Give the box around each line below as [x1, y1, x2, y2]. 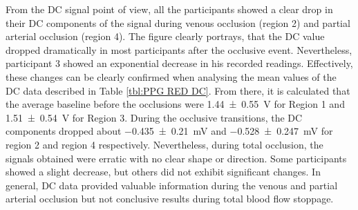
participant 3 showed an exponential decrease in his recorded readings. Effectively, [6, 56, 353, 70]
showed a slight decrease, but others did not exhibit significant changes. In [6, 164, 321, 179]
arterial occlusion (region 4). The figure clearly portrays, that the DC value [6, 29, 325, 44]
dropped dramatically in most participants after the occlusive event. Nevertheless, [6, 42, 352, 57]
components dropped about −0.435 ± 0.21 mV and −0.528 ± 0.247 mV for [6, 124, 333, 138]
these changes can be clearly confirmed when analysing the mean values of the [6, 69, 337, 84]
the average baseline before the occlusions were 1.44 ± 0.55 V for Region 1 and [6, 97, 345, 111]
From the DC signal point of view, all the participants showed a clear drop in [6, 2, 333, 16]
